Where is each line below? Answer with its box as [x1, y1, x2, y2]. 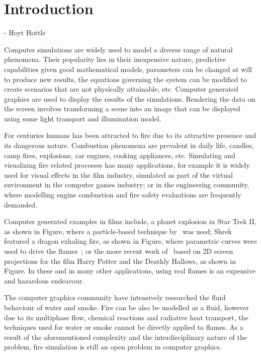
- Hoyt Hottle [4, 27, 46, 38]
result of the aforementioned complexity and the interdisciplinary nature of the [4, 331, 247, 342]
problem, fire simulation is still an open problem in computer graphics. [4, 341, 222, 352]
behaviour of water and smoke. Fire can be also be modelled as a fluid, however [4, 302, 249, 312]
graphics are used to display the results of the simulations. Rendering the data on [4, 93, 255, 104]
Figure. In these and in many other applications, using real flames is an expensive [4, 265, 256, 276]
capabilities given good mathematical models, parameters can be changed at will [4, 63, 252, 74]
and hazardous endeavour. [4, 275, 84, 286]
